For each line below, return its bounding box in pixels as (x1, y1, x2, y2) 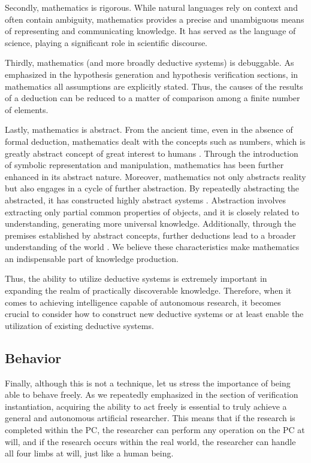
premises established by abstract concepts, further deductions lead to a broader (5, 229, 296, 241)
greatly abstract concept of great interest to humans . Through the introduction (5, 147, 298, 159)
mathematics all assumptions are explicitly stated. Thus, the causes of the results (5, 80, 303, 92)
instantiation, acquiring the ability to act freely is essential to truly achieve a (5, 400, 287, 412)
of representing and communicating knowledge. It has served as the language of (5, 25, 296, 37)
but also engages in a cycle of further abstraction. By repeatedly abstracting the (5, 182, 300, 194)
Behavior (5, 348, 62, 367)
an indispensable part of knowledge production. (5, 252, 179, 264)
